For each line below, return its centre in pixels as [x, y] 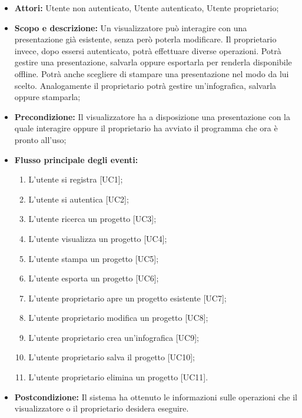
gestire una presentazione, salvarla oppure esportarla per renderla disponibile [153, 62]
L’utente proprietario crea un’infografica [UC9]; [114, 337]
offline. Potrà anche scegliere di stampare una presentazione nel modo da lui [152, 73]
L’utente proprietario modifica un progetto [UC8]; [118, 318]
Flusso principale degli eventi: [76, 159]
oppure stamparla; [47, 97]
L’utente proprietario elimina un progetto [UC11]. [118, 377]
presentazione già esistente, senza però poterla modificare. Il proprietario [145, 39]
